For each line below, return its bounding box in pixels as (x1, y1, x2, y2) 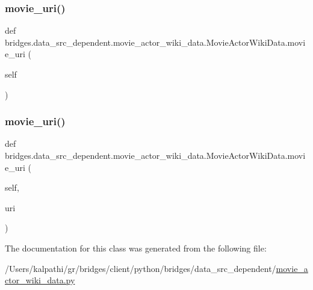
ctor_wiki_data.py (5, 274, 75, 286)
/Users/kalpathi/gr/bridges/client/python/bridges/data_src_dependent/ (5, 262, 276, 274)
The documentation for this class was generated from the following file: (5, 241, 267, 254)
